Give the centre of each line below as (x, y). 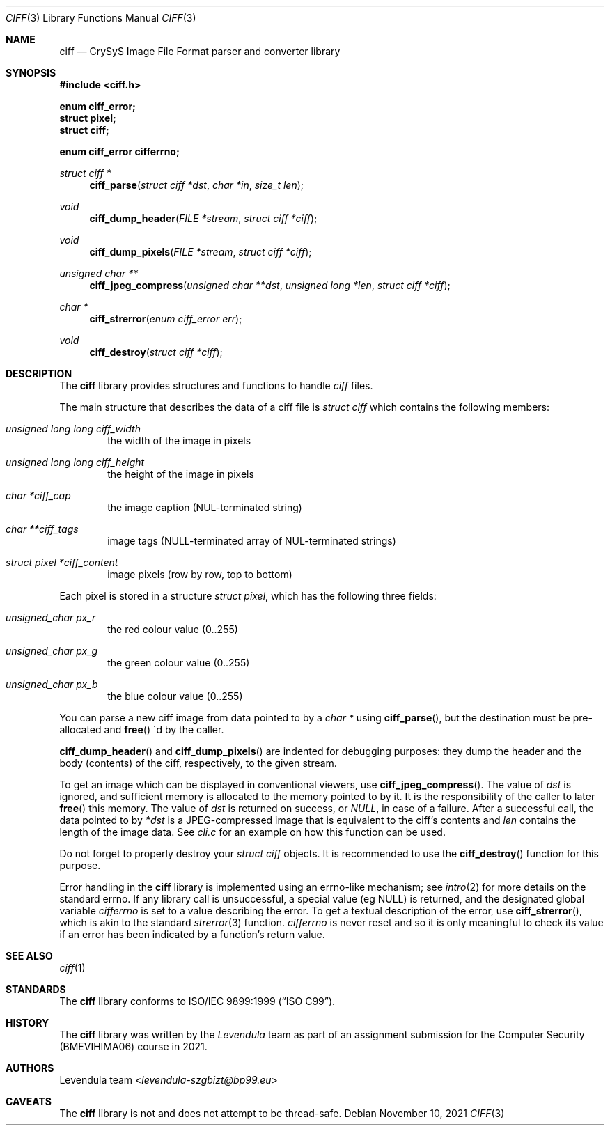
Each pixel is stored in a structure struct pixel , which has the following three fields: (248, 596)
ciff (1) (72, 968)
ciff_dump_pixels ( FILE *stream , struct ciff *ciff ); (201, 252)
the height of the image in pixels (181, 474)
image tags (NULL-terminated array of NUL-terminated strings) (252, 541)
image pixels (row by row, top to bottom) (200, 574)
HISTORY (28, 1023)
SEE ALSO (29, 956)
